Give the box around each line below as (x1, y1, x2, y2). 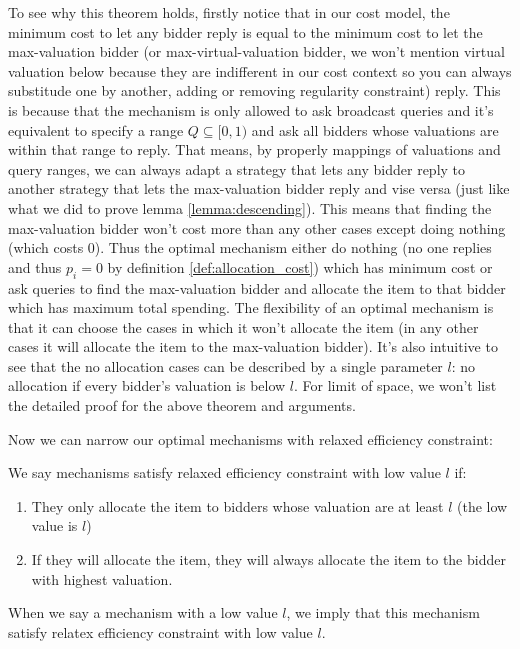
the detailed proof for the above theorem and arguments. (8, 395, 356, 416)
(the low (457, 495, 508, 516)
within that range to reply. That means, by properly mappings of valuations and (8, 139, 501, 160)
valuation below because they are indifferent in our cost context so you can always (8, 60, 512, 81)
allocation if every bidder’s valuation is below (8, 375, 286, 396)
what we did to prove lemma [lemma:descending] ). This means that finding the (8, 197, 492, 218)
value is (31, 515, 78, 536)
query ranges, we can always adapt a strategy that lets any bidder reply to (8, 158, 466, 179)
